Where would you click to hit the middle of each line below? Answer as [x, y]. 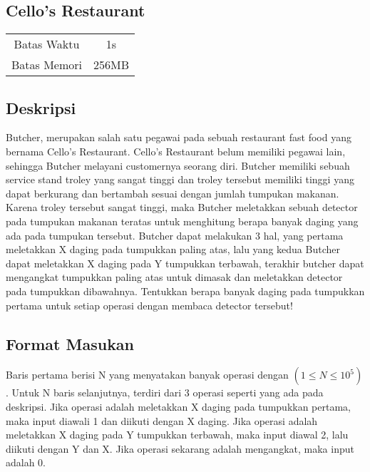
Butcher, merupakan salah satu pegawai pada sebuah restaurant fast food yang [179, 137]
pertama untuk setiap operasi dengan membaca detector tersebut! [149, 305]
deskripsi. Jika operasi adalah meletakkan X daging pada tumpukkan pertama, [178, 406]
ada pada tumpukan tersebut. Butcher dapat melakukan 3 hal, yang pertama [175, 235]
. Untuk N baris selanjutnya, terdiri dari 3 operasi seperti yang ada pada [165, 393]
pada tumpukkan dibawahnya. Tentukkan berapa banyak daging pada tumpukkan [185, 291]
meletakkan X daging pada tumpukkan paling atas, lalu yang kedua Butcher [173, 249]
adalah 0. [26, 462]
